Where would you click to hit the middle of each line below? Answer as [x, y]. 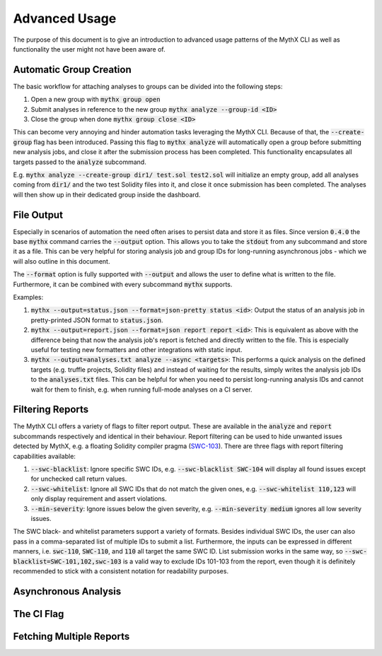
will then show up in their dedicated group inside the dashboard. [107, 194]
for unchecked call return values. [79, 479]
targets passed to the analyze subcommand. [80, 162]
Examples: [28, 297]
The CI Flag [39, 614]
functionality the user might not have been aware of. [89, 49]
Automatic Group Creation [72, 70]
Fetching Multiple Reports [71, 636]
